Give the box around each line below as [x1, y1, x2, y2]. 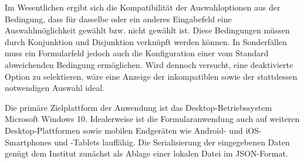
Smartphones [5, 135, 52, 148]
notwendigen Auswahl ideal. [5, 81, 105, 94]
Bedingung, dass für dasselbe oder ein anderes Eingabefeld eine [5, 12, 232, 25]
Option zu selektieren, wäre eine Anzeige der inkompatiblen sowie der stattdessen [5, 70, 298, 82]
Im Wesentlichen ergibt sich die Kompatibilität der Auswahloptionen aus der [5, 1, 281, 13]
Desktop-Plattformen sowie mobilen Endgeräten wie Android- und [5, 124, 243, 136]
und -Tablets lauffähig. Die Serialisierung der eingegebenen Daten [54, 135, 290, 148]
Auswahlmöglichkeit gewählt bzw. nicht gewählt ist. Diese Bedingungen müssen [5, 24, 290, 36]
